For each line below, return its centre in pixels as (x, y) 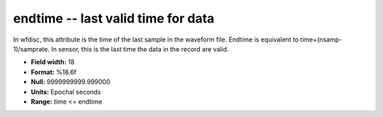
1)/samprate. (31, 49)
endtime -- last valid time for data (114, 18)
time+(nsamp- (321, 39)
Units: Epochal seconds (66, 92)
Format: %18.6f (54, 72)
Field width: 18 (52, 62)
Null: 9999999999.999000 (71, 82)
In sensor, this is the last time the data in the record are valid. (140, 49)
